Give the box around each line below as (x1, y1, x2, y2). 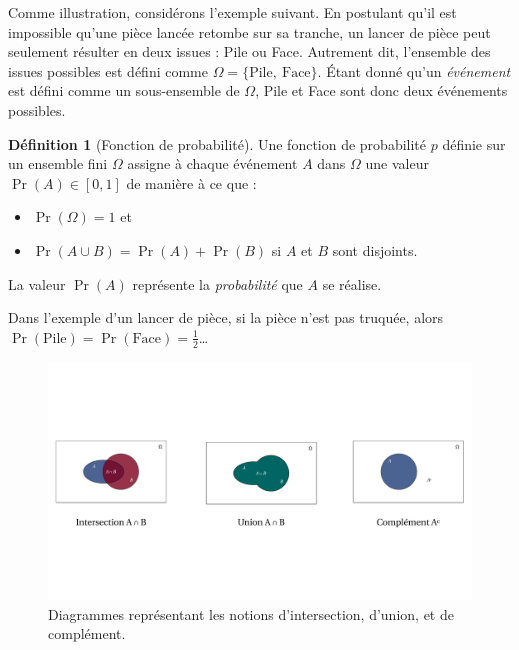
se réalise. (322, 273, 382, 294)
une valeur (365, 153, 429, 174)
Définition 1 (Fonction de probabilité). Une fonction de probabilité (8, 133, 427, 154)
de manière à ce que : (126, 172, 257, 193)
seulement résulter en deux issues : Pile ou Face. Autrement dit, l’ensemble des (8, 41, 491, 62)
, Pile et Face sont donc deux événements (255, 80, 508, 101)
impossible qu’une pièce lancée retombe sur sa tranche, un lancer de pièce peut (8, 21, 491, 42)
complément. (48, 623, 126, 644)
